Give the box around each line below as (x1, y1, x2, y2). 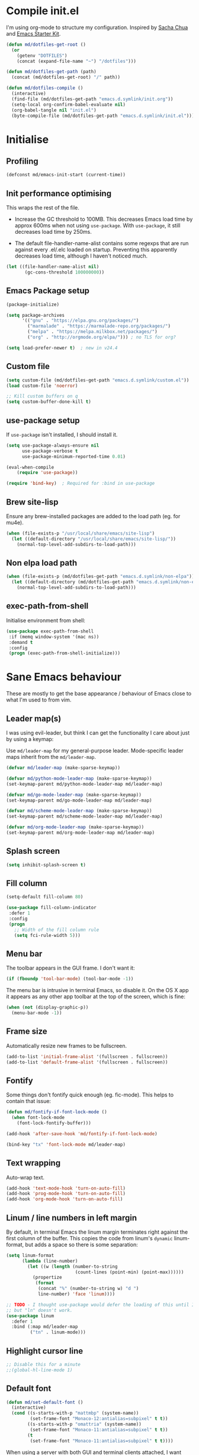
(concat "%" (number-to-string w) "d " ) (37, 1286, 139, 1292)
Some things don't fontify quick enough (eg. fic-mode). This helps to (6, 1091, 174, 1098)
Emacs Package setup (6, 286, 90, 296)
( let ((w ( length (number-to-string (27, 1263, 118, 1269)
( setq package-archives (6, 312, 65, 318)
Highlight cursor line (6, 1346, 84, 1356)
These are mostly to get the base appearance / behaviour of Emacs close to (6, 690, 191, 697)
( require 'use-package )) (17, 470, 78, 476)
